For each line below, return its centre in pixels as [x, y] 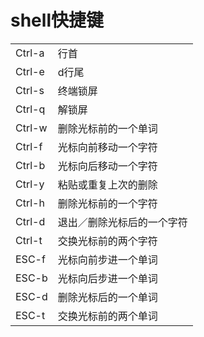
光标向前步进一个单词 [107, 259]
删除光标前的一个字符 [107, 203]
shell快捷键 [57, 20]
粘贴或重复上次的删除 [107, 184]
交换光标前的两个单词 [107, 316]
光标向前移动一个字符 [107, 147]
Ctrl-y [30, 184]
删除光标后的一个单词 [107, 297]
